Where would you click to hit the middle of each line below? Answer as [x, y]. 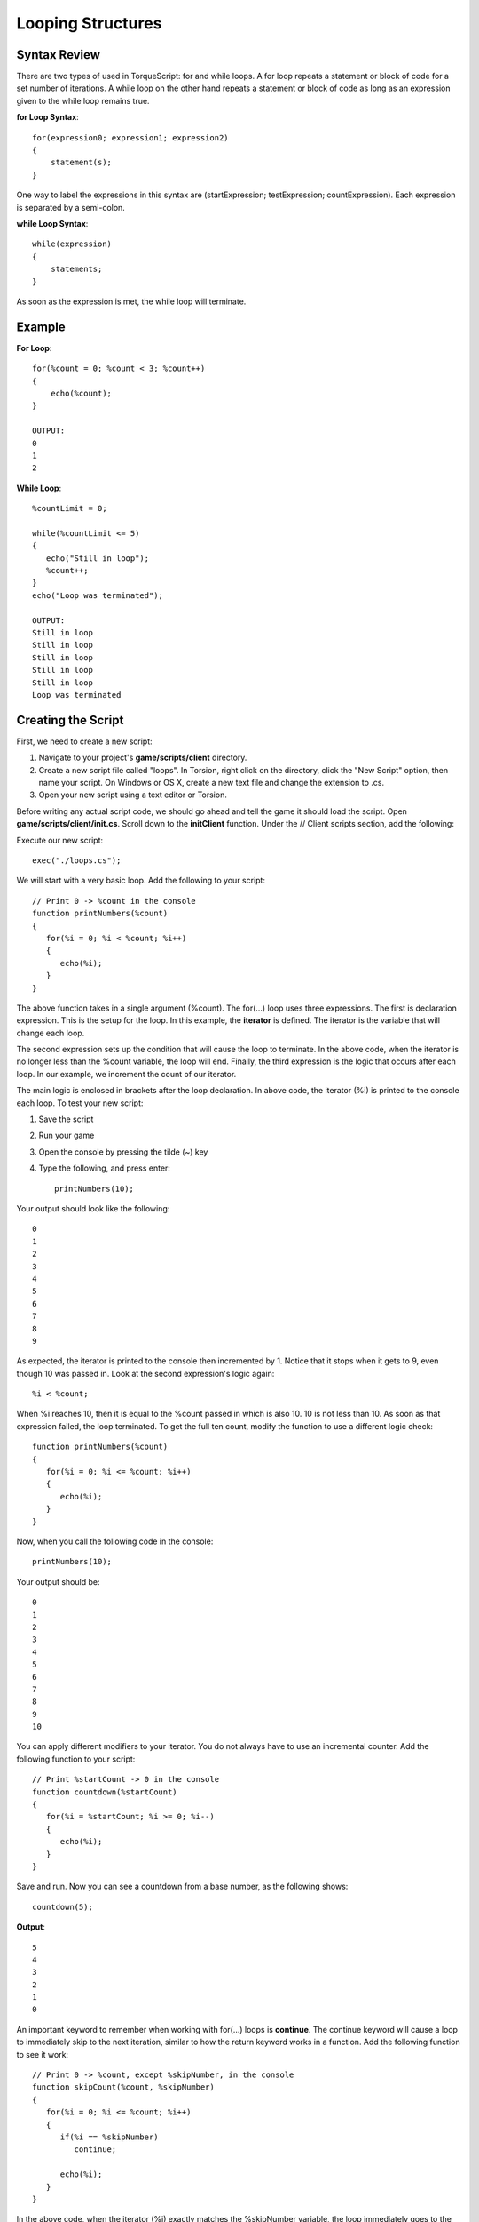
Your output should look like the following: [93, 1208]
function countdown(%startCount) [105, 1792]
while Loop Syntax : [52, 223]
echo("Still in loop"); [98, 558]
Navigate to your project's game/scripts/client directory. [143, 758]
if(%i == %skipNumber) [109, 2137]
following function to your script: [76, 1759]
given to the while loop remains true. [83, 100]
